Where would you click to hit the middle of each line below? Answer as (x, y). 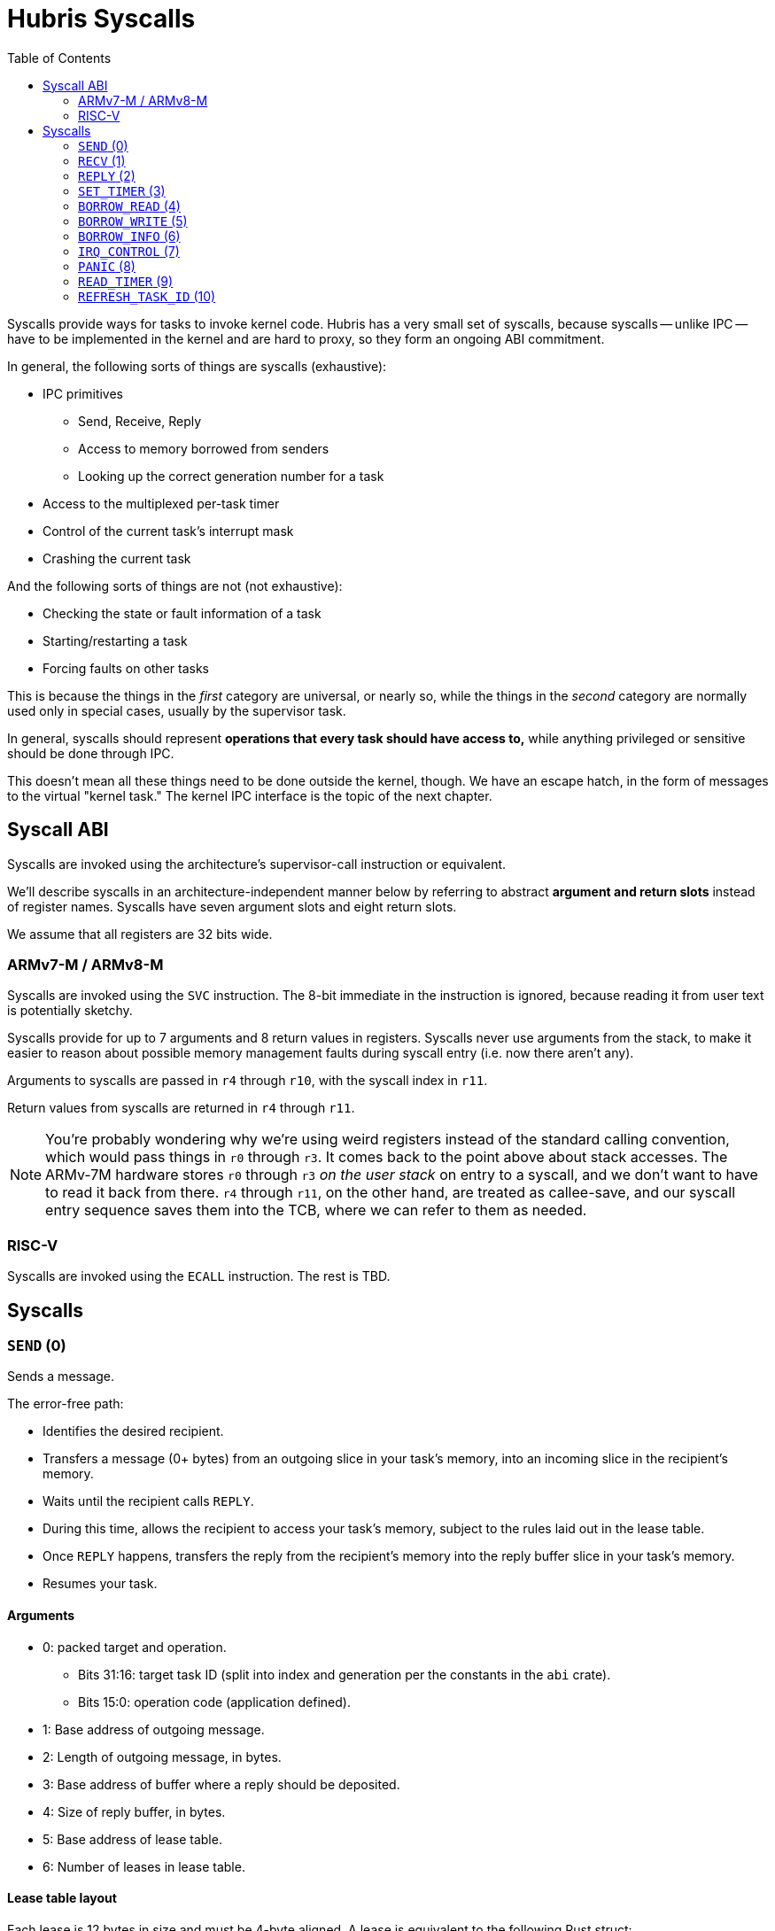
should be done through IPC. (91, 753)
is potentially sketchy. (70, 1011)
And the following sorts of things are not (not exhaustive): (175, 586)
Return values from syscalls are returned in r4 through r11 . (181, 1108)
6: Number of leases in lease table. (144, 1866)
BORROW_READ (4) (129, 206)
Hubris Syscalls (101, 19)
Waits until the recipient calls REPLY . (148, 1501)
